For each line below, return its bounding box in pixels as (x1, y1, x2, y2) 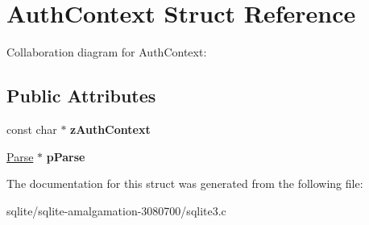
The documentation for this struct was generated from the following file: (6, 175, 363, 192)
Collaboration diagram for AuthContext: (6, 44, 207, 60)
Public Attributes (6, 83, 156, 108)
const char (6, 120, 57, 137)
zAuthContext (70, 120, 151, 137)
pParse (46, 148, 85, 165)
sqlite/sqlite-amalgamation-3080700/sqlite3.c (6, 202, 226, 219)
